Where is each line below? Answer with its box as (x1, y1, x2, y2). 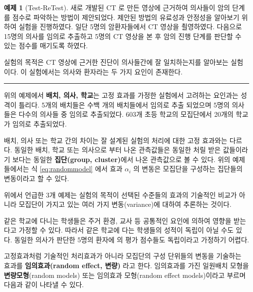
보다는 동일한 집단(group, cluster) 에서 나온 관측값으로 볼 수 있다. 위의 (12, 154, 231, 164)
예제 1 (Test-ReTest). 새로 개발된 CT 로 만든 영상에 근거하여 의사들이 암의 (4, 2, 230, 12)
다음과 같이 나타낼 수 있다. (4, 279, 84, 290)
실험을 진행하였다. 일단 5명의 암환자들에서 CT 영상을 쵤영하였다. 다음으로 (18, 21, 242, 32)
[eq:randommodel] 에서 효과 (39, 164, 123, 174)
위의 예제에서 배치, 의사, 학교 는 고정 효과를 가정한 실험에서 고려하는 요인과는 (4, 90, 238, 100)
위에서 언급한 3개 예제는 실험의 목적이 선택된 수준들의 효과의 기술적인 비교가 (4, 189, 237, 200)
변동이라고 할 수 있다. (4, 173, 69, 183)
